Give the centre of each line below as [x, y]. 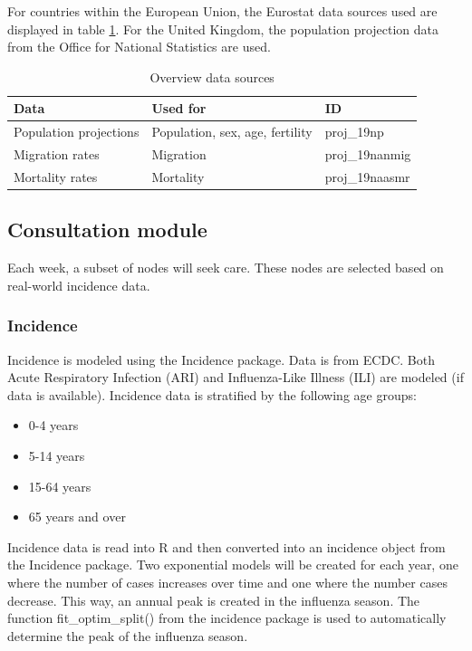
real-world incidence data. [79, 285]
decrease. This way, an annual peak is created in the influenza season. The [214, 600]
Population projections [77, 132]
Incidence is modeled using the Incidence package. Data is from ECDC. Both [221, 359]
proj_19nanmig [368, 154]
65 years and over [77, 517]
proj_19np [354, 132]
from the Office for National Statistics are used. [139, 47]
